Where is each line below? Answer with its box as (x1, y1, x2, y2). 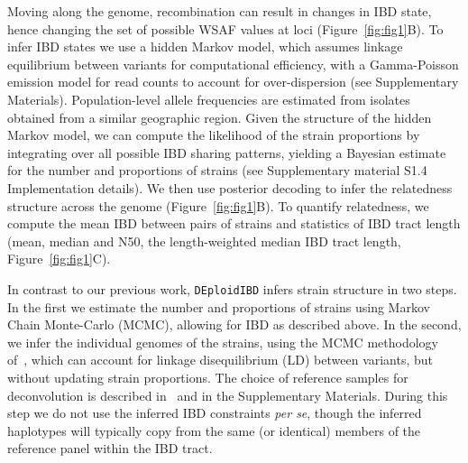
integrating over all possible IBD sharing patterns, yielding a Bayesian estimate (7, 143, 446, 162)
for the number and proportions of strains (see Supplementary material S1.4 (7, 161, 427, 180)
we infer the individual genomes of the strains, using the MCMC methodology (7, 332, 438, 351)
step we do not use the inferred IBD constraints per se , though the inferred (7, 403, 422, 422)
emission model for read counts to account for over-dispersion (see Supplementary (7, 72, 459, 91)
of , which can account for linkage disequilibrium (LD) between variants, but (7, 350, 434, 369)
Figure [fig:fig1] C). (7, 249, 111, 268)
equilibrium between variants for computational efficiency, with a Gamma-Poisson (7, 54, 459, 73)
